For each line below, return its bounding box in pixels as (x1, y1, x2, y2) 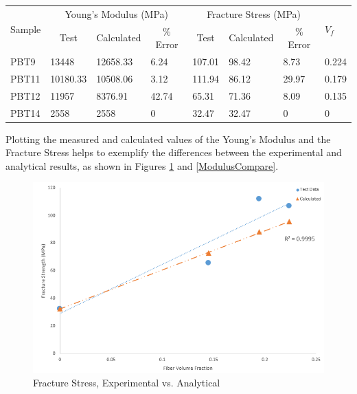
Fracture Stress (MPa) (207, 6, 301, 21)
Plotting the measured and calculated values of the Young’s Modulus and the (5, 131, 331, 146)
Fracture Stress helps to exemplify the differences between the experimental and (5, 145, 342, 160)
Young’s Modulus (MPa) (65, 6, 169, 21)
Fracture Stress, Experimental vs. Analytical (33, 375, 220, 389)
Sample (10, 21, 41, 36)
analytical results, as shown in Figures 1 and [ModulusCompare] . (5, 158, 279, 173)
